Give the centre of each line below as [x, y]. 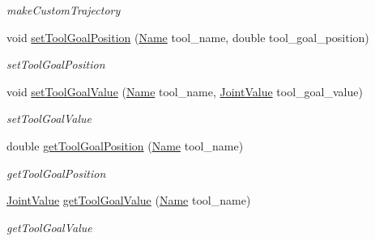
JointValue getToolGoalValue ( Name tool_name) [129, 200]
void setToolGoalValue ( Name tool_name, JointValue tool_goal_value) [185, 91]
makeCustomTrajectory [64, 10]
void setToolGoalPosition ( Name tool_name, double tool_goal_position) [188, 37]
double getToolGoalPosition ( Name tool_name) [125, 145]
